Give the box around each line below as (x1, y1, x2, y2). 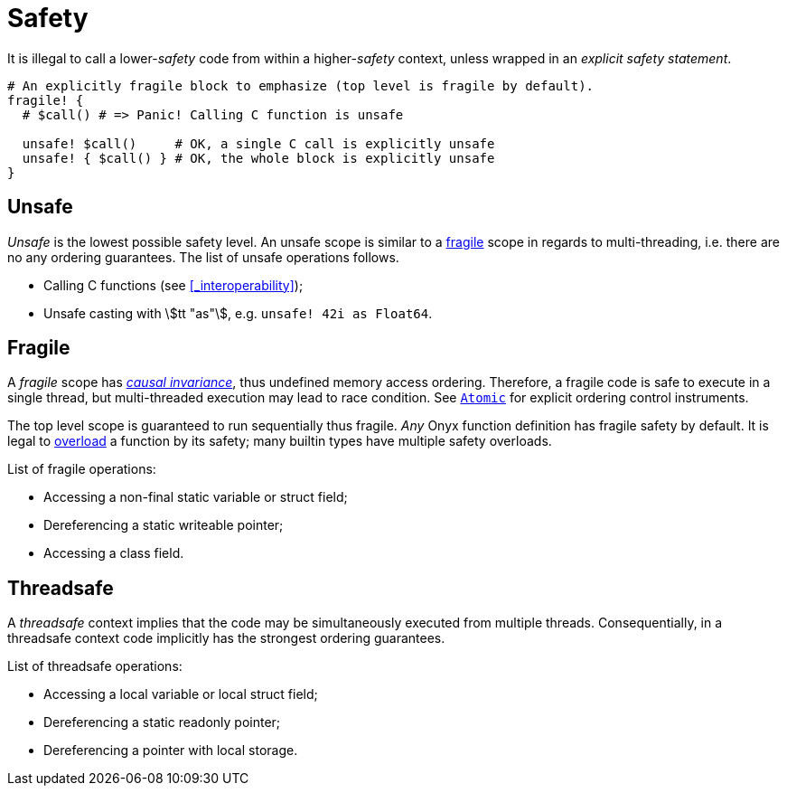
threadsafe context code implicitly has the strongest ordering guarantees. (7, 630, 445, 647)
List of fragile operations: (7, 461, 156, 477)
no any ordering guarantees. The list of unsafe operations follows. (7, 249, 399, 265)
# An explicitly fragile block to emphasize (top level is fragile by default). (7, 78, 595, 93)
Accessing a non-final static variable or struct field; (43, 489, 348, 505)
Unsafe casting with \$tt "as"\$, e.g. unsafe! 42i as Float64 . (43, 305, 433, 321)
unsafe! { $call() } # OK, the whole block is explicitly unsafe (22, 150, 495, 165)
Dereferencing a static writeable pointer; (43, 517, 284, 533)
